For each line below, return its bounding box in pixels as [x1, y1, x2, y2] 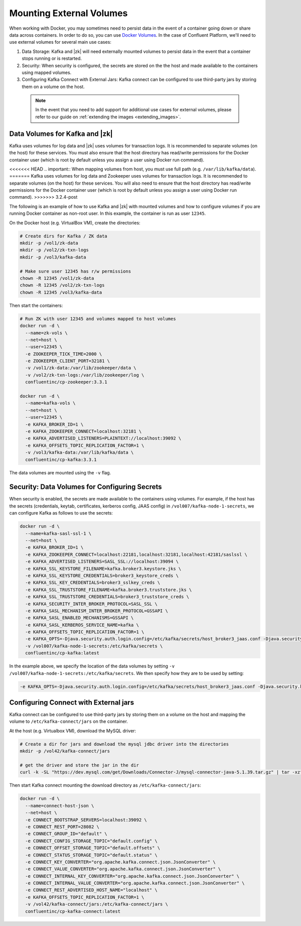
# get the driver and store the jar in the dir [20, 763, 139, 768]
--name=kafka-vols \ [25, 400, 76, 406]
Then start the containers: [9, 302, 63, 308]
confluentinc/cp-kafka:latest [25, 650, 100, 656]
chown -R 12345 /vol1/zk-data [20, 275, 94, 281]
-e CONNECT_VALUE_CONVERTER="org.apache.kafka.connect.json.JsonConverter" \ [25, 866, 221, 872]
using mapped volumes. [22, 69, 72, 75]
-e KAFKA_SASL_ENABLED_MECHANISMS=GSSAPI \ [25, 615, 134, 621]
